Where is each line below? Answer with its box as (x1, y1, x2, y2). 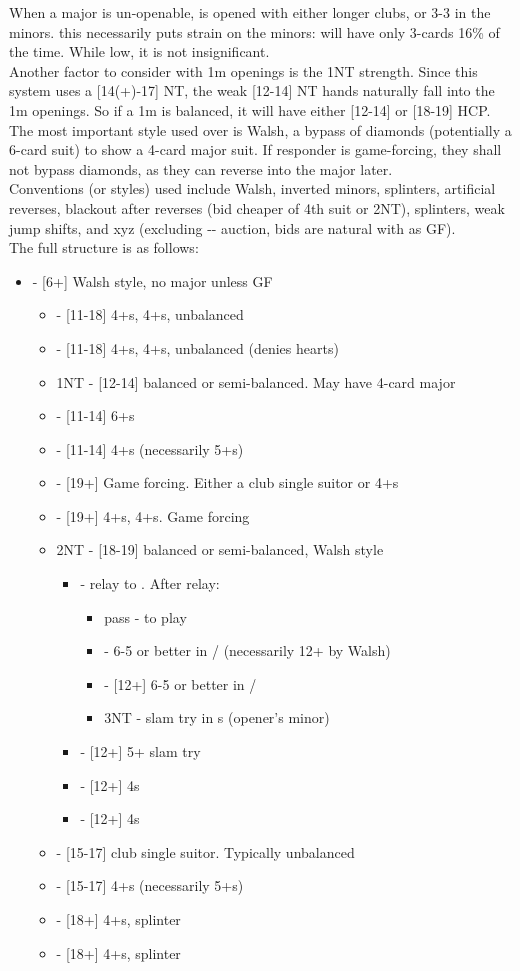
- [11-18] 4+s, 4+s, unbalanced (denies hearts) (56, 337, 339, 358)
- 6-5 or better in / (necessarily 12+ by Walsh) (104, 640, 391, 661)
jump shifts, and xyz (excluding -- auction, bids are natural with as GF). (9, 217, 456, 238)
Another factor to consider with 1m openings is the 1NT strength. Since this (9, 60, 478, 81)
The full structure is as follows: (9, 237, 199, 258)
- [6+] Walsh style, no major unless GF (32, 270, 273, 291)
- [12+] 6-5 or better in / (104, 673, 257, 694)
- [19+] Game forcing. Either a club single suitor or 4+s (56, 472, 399, 493)
